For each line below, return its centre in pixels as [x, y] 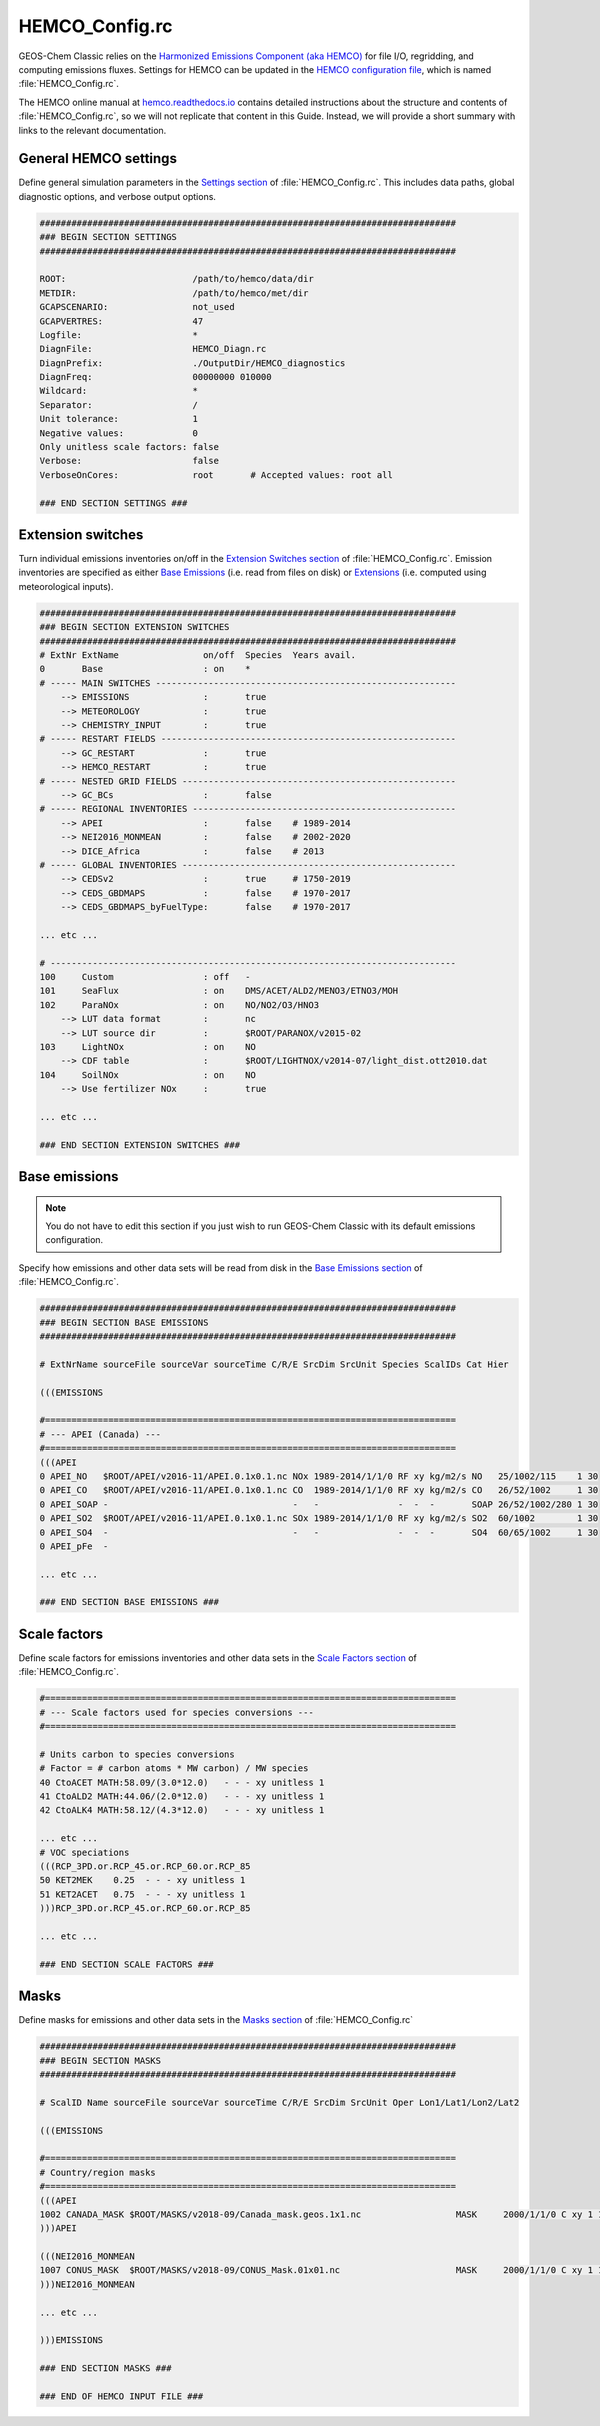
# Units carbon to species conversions [137, 1754]
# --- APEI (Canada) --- [100, 1434]
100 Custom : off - [145, 977]
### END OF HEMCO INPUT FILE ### [121, 2396]
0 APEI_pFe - [74, 1546]
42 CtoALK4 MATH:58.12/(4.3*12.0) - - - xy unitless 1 [182, 1810]
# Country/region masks [98, 2172]
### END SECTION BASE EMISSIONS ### [129, 1602]
